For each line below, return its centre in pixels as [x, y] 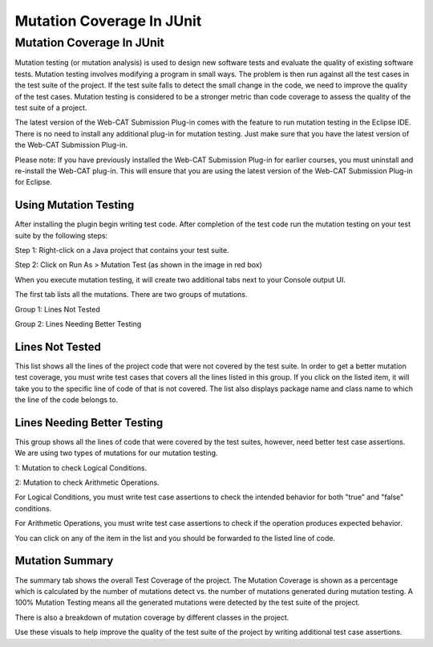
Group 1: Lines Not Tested [57, 309]
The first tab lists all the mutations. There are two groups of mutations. [131, 295]
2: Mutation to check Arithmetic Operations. [87, 482]
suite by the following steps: [61, 235]
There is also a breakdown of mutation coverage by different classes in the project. [152, 617]
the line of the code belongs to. [67, 400]
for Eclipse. [33, 182]
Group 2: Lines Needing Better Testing [78, 323]
